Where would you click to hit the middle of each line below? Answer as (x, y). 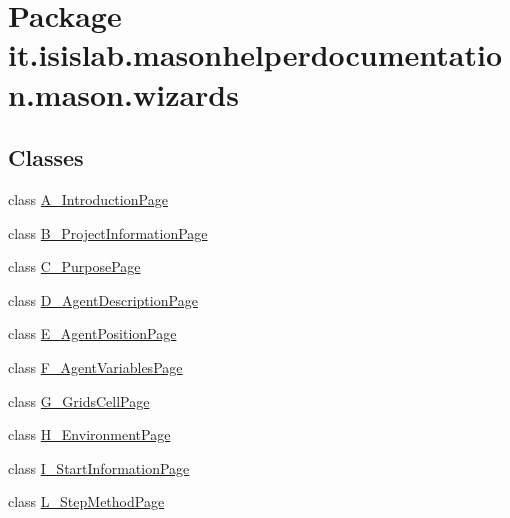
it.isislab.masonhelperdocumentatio (255, 54)
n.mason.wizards (123, 93)
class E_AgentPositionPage (92, 333)
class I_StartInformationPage (99, 467)
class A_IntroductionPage (88, 198)
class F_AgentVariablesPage (95, 366)
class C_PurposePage (74, 266)
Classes (46, 157)
